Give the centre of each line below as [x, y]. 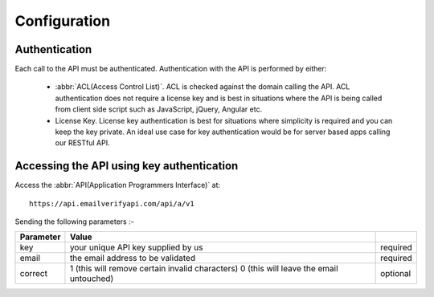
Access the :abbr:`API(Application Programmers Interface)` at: [118, 185]
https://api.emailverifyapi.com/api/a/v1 [112, 203]
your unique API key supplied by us [136, 247]
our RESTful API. [82, 143]
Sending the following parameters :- [74, 222]
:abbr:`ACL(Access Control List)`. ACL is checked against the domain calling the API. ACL [203, 87]
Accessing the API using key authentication [127, 166]
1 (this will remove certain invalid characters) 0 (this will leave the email [204, 269]
